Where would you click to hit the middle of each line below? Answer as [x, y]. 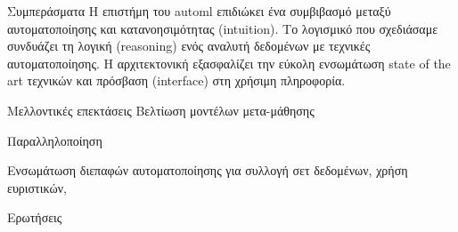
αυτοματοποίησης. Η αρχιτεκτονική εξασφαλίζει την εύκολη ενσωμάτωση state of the [229, 63]
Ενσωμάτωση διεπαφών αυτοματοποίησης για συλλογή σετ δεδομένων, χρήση [208, 170]
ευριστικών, [37, 187]
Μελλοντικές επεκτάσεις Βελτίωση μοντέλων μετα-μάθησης [161, 110]
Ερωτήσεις [35, 217]
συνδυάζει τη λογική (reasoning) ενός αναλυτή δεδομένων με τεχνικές [189, 46]
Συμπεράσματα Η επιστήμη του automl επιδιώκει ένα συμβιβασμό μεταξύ [199, 11]
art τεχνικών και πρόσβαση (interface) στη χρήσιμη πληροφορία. [176, 80]
